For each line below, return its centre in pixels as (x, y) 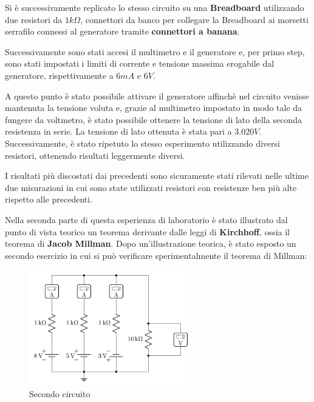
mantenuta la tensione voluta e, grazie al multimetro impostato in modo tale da (154, 108)
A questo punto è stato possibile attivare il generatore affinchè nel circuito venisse (157, 95)
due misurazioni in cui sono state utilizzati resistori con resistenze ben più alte (151, 187)
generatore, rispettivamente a (59, 75)
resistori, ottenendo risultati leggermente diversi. (95, 155)
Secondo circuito (60, 393)
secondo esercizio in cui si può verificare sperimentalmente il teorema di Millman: (156, 255)
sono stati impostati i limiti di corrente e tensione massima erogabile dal (140, 63)
